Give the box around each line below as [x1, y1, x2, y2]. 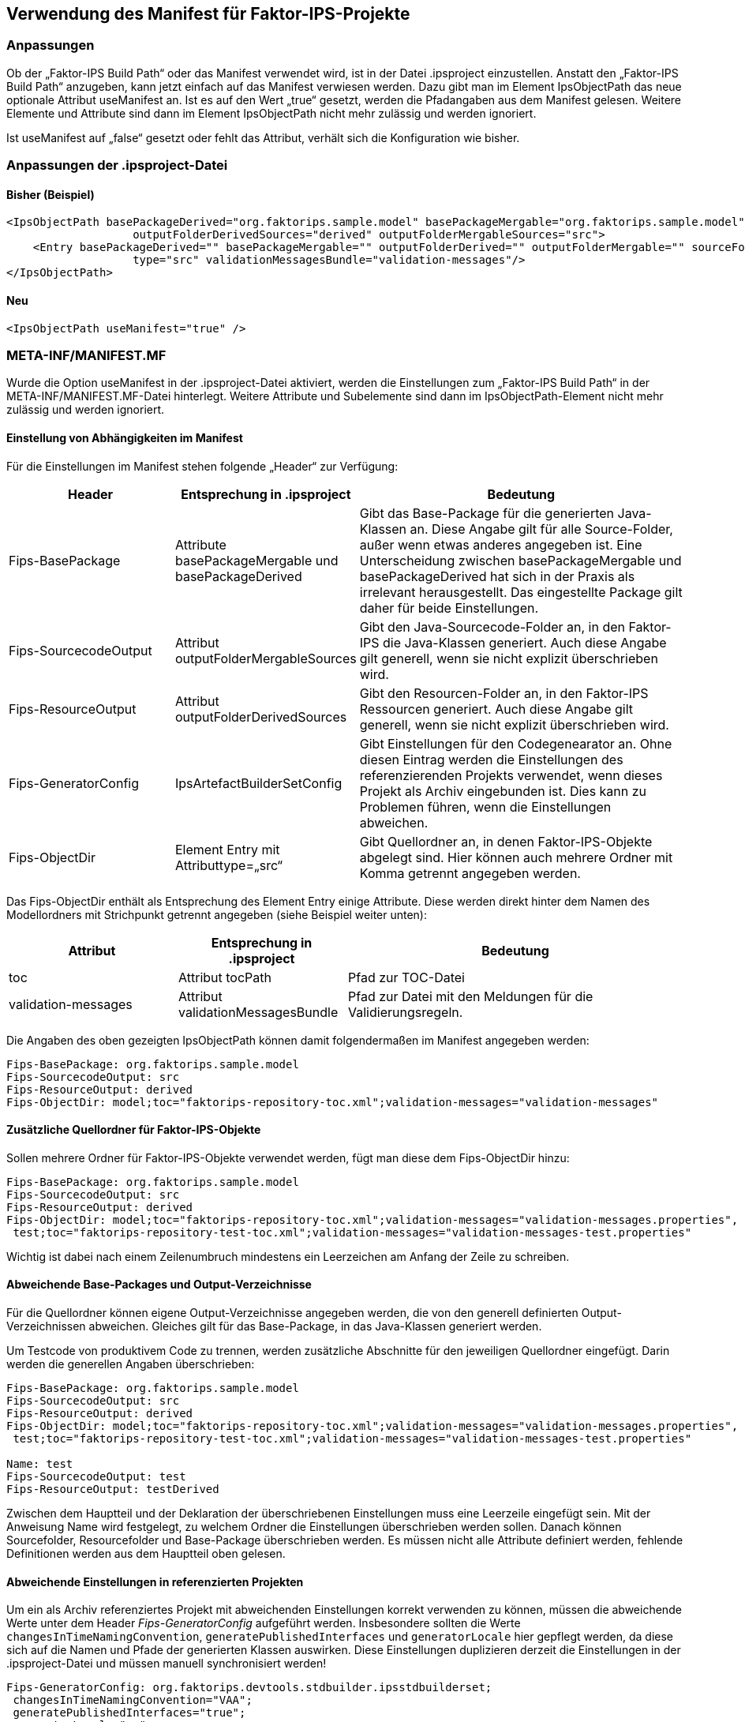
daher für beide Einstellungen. [359, 599, 539, 616]
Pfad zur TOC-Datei [348, 969, 465, 985]
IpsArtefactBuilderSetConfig [174, 775, 343, 791]
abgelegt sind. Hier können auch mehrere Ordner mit [359, 849, 673, 865]
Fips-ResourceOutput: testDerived [6, 1483, 219, 1496]
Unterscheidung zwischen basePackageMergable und [359, 552, 682, 568]
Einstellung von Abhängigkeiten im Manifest [6, 430, 243, 445]
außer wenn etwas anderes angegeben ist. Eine [359, 536, 642, 553]
